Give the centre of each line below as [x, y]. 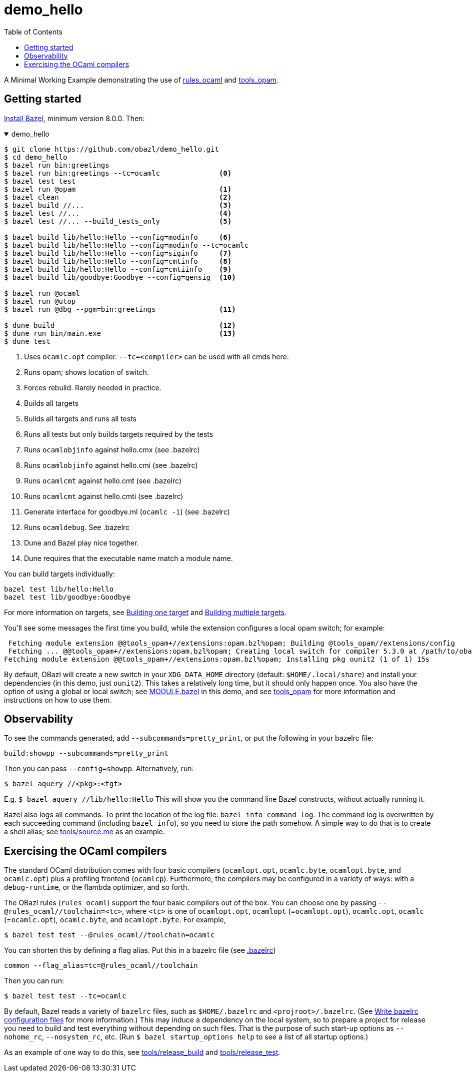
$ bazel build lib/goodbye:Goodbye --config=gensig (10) [120, 277]
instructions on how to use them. [58, 700]
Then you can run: [34, 981]
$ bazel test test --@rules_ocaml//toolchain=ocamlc [109, 935]
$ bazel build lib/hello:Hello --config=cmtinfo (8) [118, 261]
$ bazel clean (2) [118, 197]
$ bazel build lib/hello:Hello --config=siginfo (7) [118, 253]
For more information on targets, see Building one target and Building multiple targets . [145, 612]
